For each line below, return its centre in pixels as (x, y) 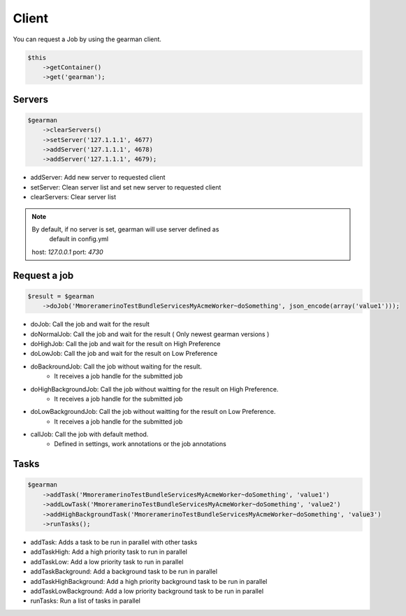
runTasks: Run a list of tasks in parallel (86, 601)
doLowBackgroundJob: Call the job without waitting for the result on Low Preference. (153, 412)
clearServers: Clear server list (73, 197)
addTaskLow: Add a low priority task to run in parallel (107, 561)
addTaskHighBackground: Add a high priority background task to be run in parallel (149, 581)
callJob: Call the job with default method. (89, 434)
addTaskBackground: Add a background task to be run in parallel (124, 572)
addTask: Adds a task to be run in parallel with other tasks (114, 543)
